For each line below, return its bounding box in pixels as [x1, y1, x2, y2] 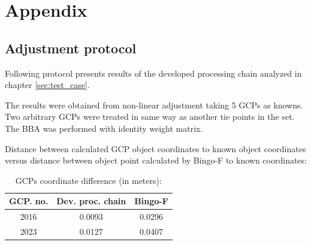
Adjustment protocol [5, 38, 137, 57]
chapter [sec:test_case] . [5, 78, 90, 91]
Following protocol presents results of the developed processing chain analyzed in [5, 66, 302, 79]
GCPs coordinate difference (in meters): [15, 174, 162, 186]
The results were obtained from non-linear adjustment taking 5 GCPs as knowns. [5, 98, 303, 111]
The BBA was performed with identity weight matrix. [5, 122, 203, 134]
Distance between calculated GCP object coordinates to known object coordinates [5, 142, 306, 155]
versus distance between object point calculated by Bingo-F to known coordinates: [5, 154, 307, 167]
